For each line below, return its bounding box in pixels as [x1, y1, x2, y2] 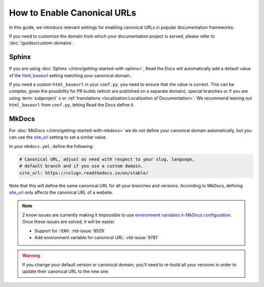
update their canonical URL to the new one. [22, 268, 110, 274]
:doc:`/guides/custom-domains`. [9, 40, 74, 46]
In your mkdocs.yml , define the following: [9, 143, 94, 149]
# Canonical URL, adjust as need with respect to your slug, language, [19, 156, 195, 162]
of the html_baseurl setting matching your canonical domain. [9, 72, 132, 78]
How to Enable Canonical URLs [9, 7, 136, 18]
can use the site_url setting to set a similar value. [9, 134, 107, 140]
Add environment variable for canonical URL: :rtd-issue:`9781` [34, 234, 159, 240]
